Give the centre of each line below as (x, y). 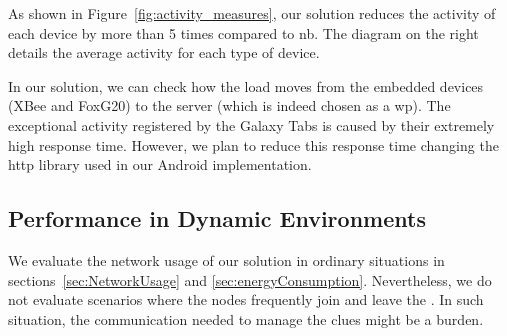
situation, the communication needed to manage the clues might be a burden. (246, 318)
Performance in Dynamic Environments (217, 218)
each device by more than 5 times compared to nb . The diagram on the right (243, 32)
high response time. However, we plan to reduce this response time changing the (253, 144)
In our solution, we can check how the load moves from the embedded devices (246, 85)
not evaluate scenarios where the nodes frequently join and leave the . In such (246, 299)
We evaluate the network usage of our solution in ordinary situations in (226, 259)
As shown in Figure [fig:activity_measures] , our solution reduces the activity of (252, 13)
